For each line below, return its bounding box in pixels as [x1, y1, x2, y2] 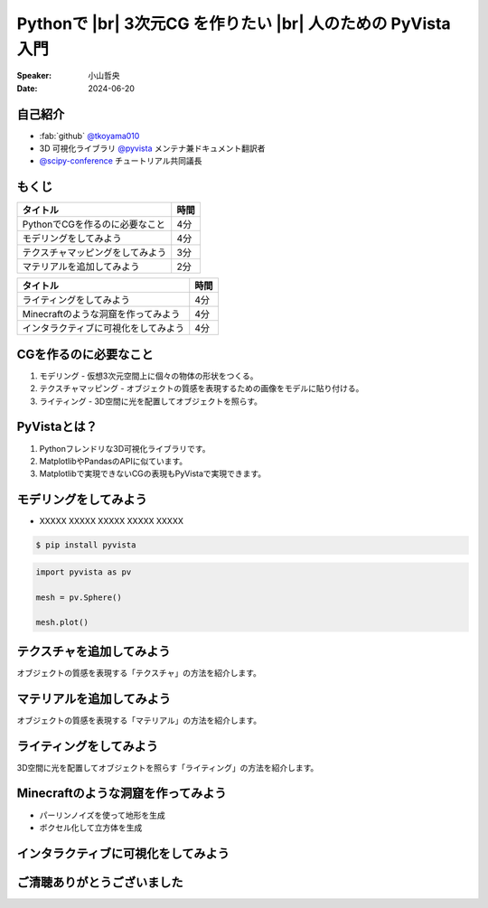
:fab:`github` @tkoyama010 [39, 130, 140, 141]
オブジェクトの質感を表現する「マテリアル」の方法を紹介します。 [16, 715, 262, 725]
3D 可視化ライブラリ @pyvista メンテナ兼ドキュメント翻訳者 [39, 143, 266, 154]
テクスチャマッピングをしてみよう [22, 247, 167, 259]
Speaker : [16, 70, 52, 81]
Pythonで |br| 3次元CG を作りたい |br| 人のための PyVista [16, 14, 451, 33]
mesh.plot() [35, 617, 89, 628]
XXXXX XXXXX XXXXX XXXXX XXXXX [39, 516, 184, 527]
